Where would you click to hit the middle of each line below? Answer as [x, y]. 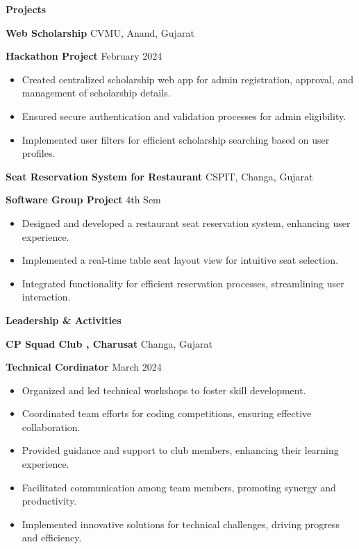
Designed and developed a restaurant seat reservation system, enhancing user [186, 222]
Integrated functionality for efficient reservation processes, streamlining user [183, 283]
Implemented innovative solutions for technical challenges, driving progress [181, 524]
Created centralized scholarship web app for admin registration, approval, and [188, 79]
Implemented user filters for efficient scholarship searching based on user [176, 139]
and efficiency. [52, 538]
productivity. [49, 501]
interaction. [46, 297]
